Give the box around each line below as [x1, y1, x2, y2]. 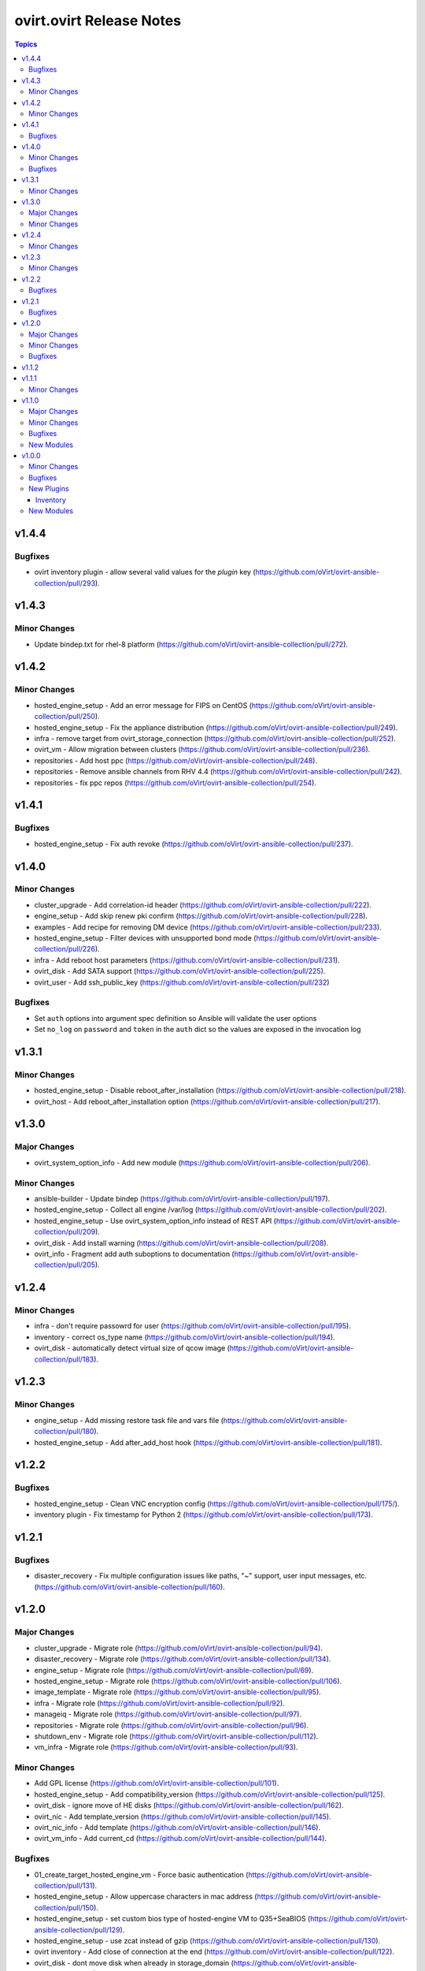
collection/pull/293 [34, 578, 96, 587]
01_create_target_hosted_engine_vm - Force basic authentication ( [34, 1869, 249, 1880]
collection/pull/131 [34, 1880, 93, 1890]
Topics [14, 39, 38, 49]
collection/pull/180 [34, 1427, 94, 1436]
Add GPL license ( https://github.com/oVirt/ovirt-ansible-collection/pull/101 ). [34, 1779, 279, 1788]
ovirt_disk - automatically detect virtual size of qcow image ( [34, 1343, 230, 1353]
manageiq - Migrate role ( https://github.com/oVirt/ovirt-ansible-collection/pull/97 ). [34, 1709, 302, 1719]
